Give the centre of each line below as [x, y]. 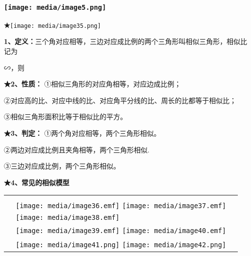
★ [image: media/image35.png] [52, 25]
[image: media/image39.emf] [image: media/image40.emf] [121, 231]
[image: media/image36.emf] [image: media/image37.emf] [121, 206]
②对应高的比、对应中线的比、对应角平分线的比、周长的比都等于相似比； [120, 100]
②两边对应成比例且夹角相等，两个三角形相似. [77, 149]
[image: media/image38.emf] [68, 218]
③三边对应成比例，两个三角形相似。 [62, 166]
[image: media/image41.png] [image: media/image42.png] [121, 245]
